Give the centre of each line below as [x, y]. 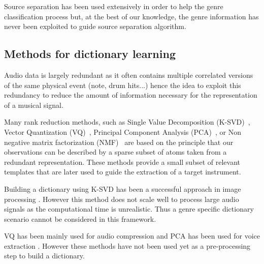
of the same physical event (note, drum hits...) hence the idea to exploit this [123, 85]
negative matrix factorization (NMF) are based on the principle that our [119, 142]
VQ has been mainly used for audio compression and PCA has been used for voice [132, 236]
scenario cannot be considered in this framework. [80, 218]
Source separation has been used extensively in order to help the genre [114, 6]
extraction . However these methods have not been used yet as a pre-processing [127, 245]
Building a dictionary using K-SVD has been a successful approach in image [123, 188]
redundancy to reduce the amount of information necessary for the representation [131, 95]
